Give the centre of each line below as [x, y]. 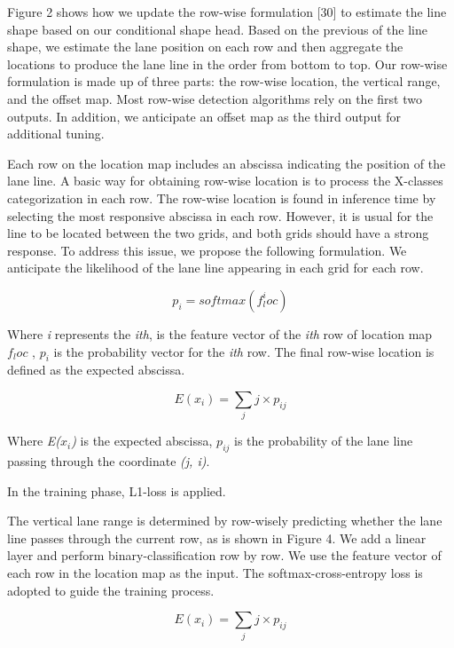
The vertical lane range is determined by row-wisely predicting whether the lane [225, 521]
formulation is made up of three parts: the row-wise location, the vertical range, [224, 81]
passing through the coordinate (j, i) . [109, 461]
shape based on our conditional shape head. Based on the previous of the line [217, 29]
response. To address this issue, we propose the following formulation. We [207, 250]
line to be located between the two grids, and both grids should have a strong [218, 233]
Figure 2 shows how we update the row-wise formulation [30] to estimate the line [227, 12]
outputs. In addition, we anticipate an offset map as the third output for [204, 116]
